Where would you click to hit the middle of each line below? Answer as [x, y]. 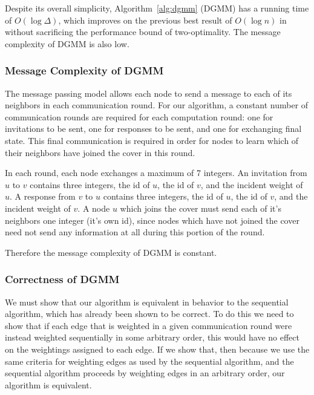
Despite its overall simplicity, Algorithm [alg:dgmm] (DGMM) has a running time [157, 8]
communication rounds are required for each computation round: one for [139, 116]
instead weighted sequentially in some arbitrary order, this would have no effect [152, 337]
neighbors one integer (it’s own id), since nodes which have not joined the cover [152, 220]
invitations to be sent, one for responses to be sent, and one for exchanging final [153, 129]
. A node [94, 208]
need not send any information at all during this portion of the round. [135, 232]
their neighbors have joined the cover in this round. [100, 152]
